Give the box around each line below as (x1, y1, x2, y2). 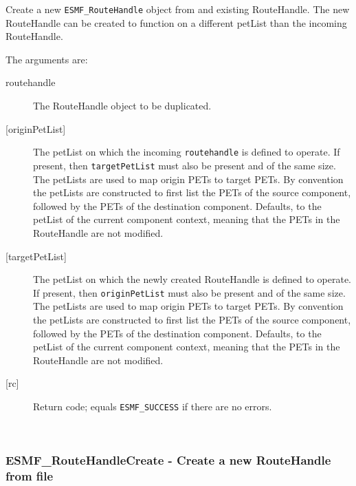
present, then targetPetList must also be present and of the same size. (33, 158, 336, 172)
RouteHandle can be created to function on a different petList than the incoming (5, 15, 347, 30)
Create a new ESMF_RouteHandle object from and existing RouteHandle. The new (5, 2, 350, 16)
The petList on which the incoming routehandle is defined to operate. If (33, 145, 340, 159)
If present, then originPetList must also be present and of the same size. (33, 285, 346, 299)
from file (5, 467, 54, 484)
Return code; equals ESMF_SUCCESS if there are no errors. (33, 399, 272, 413)
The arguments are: (5, 52, 88, 66)
